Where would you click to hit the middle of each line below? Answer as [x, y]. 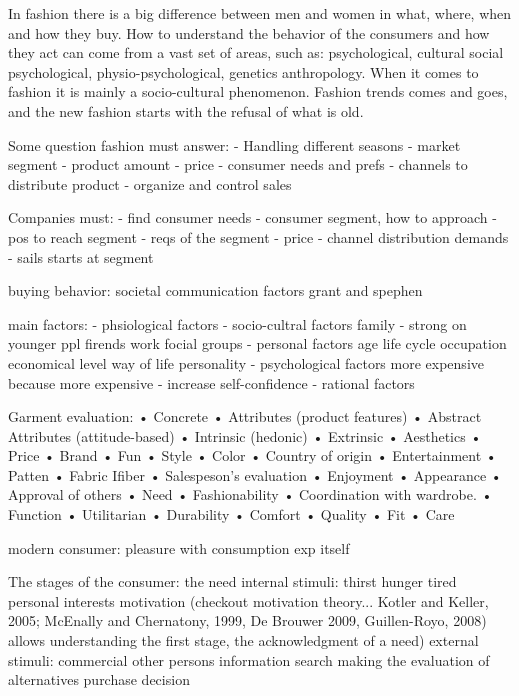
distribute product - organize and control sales [150, 183]
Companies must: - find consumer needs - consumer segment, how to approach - [252, 217]
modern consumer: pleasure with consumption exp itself [179, 547]
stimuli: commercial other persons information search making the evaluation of [249, 659]
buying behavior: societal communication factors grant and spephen [215, 290]
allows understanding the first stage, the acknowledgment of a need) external [243, 640]
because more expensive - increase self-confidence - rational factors [211, 382]
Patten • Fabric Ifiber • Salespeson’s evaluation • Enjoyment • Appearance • [255, 474]
